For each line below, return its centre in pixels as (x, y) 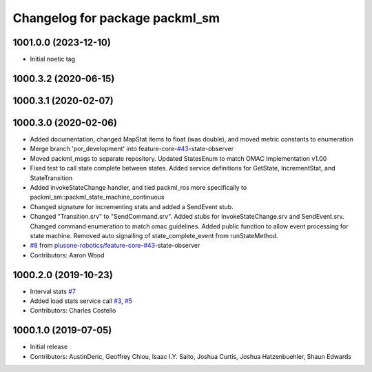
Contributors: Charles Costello (73, 311)
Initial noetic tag (53, 59)
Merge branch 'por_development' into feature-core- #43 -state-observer (132, 149)
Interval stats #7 (53, 291)
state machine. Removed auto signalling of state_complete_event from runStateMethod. (154, 235)
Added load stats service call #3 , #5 (81, 301)
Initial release (49, 347)
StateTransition (51, 178)
